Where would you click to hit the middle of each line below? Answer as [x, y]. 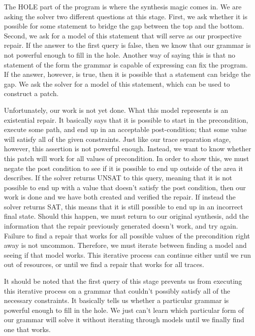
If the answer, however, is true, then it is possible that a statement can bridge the [127, 74]
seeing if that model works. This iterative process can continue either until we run [127, 254]
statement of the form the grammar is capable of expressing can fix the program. [126, 64]
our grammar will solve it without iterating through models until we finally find [124, 319]
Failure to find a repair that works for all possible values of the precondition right [127, 235]
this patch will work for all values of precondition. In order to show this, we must [127, 158]
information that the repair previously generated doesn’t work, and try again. [121, 226]
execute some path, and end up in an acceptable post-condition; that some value [125, 129]
